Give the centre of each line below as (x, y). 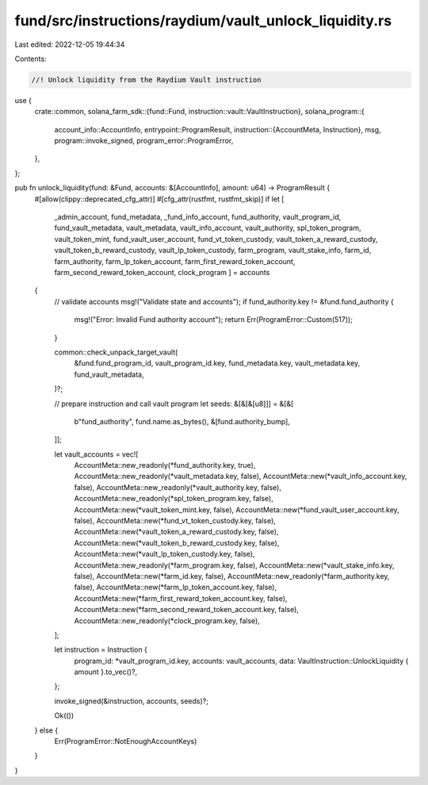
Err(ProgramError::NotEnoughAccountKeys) (126, 741)
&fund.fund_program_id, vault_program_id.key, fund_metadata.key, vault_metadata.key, (217, 363)
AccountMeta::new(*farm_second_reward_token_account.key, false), (186, 610)
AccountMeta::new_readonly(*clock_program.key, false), (167, 620)
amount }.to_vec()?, (106, 672)
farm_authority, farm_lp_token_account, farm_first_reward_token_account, (175, 261)
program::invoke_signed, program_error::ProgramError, (144, 141)
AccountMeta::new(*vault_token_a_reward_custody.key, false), (176, 532)
